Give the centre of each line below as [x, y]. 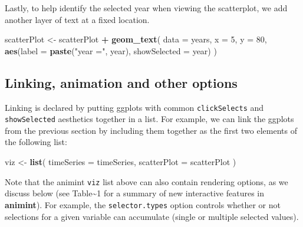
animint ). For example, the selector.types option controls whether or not [143, 204]
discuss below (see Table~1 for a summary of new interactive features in [135, 193]
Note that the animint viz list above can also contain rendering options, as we [146, 181]
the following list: [36, 142]
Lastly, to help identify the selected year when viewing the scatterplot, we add [146, 8]
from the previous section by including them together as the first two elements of [151, 130]
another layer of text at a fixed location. [77, 19]
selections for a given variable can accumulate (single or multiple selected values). [152, 216]
